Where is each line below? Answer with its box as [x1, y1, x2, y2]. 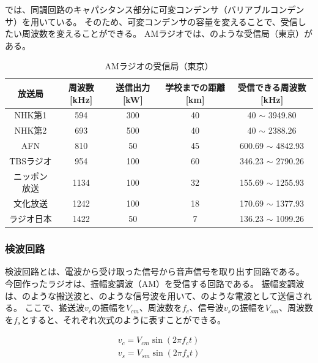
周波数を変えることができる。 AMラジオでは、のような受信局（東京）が [21, 27, 313, 40]
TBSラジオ [9, 154, 52, 167]
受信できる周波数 [237, 80, 306, 93]
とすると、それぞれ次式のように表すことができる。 [21, 313, 226, 326]
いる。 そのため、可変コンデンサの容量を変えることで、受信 [56, 15, 298, 28]
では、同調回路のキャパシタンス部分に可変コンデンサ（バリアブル [5, 3, 270, 15]
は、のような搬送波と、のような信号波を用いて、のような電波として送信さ [5, 289, 303, 302]
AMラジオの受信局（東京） [105, 59, 213, 72]
